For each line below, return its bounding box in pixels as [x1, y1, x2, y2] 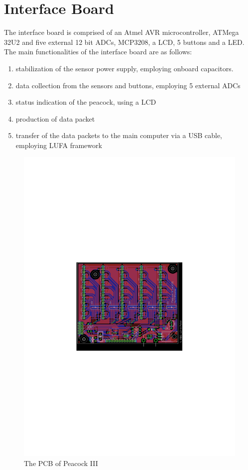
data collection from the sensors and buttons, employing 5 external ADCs [15, 80, 241, 90]
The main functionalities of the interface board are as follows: [4, 46, 192, 57]
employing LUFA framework [15, 140, 102, 150]
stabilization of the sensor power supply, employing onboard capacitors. [15, 63, 234, 73]
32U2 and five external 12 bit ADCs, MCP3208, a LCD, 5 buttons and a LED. [4, 36, 245, 47]
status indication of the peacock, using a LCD [15, 97, 156, 107]
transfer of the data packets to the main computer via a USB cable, [15, 130, 223, 141]
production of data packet [15, 113, 95, 124]
